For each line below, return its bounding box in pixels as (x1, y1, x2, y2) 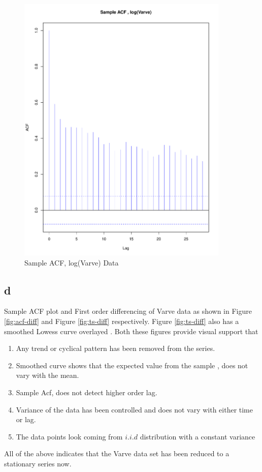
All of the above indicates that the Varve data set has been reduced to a (4, 448, 230, 459)
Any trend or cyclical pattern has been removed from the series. (16, 343, 215, 353)
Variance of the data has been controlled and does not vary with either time (16, 404, 253, 415)
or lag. (16, 414, 36, 425)
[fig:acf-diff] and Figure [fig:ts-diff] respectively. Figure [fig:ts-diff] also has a (4, 315, 239, 326)
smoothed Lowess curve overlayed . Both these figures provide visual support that (4, 326, 258, 336)
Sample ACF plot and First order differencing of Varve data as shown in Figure (4, 306, 252, 316)
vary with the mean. (16, 370, 79, 380)
